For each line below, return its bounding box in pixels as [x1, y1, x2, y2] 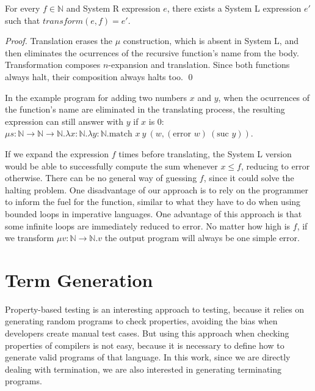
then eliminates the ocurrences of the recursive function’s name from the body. [5, 46, 299, 59]
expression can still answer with [5, 114, 124, 127]
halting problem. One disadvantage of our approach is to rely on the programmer [5, 183, 309, 196]
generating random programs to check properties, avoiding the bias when [5, 315, 278, 327]
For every [5, 2, 40, 14]
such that [5, 13, 40, 26]
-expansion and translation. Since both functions [108, 58, 290, 71]
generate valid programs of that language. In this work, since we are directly [5, 351, 291, 363]
